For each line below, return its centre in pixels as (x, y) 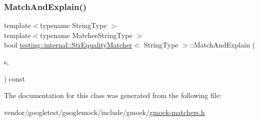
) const (15, 78)
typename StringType (73, 25)
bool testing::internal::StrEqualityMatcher (68, 45)
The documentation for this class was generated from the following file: (113, 95)
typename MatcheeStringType (86, 35)
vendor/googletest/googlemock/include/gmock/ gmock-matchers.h (104, 112)
